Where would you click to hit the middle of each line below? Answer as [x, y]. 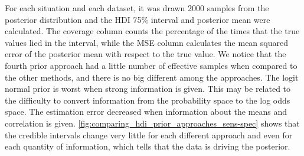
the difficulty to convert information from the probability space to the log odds [148, 100]
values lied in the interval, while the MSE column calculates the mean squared [146, 42]
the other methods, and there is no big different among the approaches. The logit [152, 77]
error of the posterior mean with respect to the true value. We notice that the [146, 54]
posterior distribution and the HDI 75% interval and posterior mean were [138, 19]
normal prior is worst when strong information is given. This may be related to [148, 89]
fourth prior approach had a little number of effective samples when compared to [151, 65]
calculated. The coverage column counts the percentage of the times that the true [152, 31]
